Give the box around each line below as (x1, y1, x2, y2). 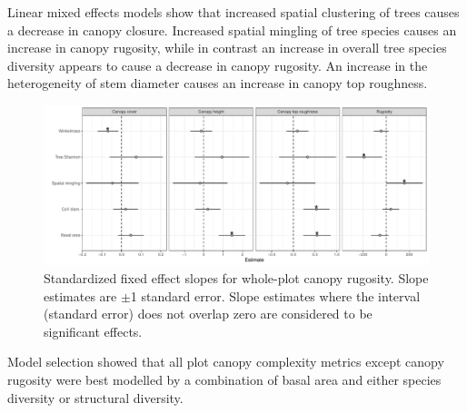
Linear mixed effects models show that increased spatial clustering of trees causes (7, 3, 460, 21)
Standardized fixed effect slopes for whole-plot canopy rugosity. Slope (44, 268, 429, 287)
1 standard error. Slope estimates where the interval (130, 286, 421, 305)
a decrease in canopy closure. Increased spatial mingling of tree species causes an (7, 20, 457, 39)
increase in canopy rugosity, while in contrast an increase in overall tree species (7, 38, 447, 57)
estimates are (44, 286, 117, 305)
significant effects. (44, 321, 143, 340)
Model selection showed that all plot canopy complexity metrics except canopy (7, 352, 444, 371)
